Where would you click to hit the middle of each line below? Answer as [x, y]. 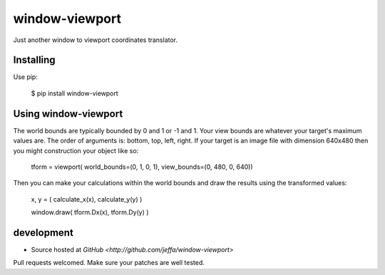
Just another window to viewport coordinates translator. [96, 40]
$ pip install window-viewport [75, 93]
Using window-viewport [68, 114]
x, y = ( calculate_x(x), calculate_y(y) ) [87, 199]
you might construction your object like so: [76, 150]
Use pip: [26, 77]
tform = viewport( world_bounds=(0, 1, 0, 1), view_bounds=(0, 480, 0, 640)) [142, 167]
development [43, 233]
